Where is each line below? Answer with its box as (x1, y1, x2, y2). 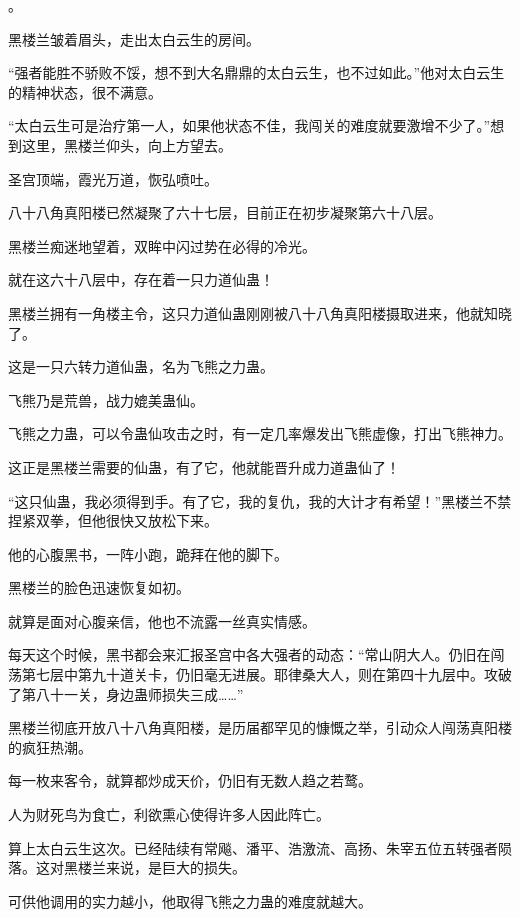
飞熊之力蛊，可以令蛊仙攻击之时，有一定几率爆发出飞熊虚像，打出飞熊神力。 (8, 423, 512, 444)
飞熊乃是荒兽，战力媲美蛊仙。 (8, 389, 204, 410)
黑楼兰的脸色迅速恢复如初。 (8, 577, 190, 598)
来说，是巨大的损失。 (105, 857, 246, 878)
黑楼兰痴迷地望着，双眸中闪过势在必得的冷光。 (8, 235, 316, 256)
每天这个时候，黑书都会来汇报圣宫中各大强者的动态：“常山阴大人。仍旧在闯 (8, 644, 505, 665)
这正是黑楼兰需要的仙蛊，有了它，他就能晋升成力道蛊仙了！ (8, 456, 400, 477)
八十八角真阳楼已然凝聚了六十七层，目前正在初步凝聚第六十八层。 (8, 202, 442, 223)
